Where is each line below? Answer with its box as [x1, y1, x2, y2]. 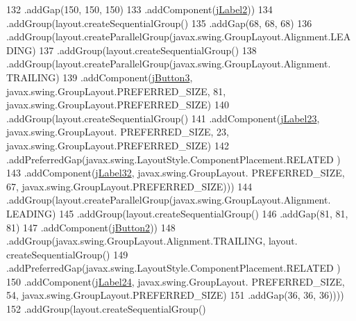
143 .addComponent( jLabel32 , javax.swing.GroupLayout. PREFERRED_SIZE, [6, 165, 345, 180]
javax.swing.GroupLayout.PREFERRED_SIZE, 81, [6, 83, 226, 98]
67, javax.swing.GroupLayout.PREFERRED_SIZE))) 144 [6, 179, 253, 193]
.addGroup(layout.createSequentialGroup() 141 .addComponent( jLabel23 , [6, 110, 320, 125]
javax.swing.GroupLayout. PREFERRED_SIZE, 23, [6, 124, 229, 139]
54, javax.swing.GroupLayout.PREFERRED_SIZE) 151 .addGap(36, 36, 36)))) [6, 288, 344, 302]
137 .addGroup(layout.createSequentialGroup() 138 [39, 42, 257, 57]
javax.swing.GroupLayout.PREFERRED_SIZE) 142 [6, 138, 229, 152]
